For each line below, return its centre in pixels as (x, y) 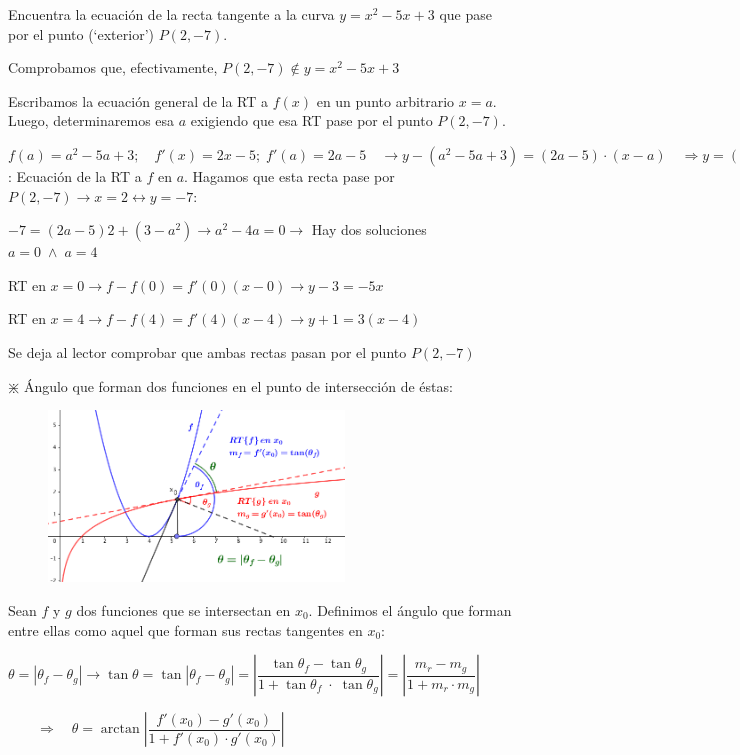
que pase (465, 14)
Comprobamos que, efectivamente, (113, 67)
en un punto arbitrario (385, 100)
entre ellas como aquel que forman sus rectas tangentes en (185, 629)
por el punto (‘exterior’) (81, 33)
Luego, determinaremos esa (91, 120)
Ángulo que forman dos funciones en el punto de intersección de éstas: (238, 385)
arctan (120, 729)
